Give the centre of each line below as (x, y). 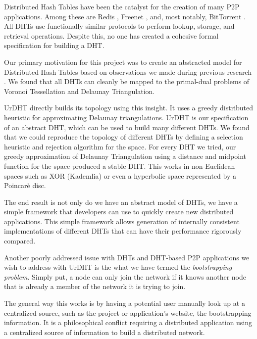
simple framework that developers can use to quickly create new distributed (119, 212)
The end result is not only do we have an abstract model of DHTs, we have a (121, 202)
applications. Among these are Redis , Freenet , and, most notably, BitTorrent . (125, 16)
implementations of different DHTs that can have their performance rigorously (123, 231)
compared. (20, 241)
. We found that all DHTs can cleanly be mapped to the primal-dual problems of (127, 81)
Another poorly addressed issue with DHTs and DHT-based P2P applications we (127, 257)
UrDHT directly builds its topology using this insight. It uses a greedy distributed (129, 108)
